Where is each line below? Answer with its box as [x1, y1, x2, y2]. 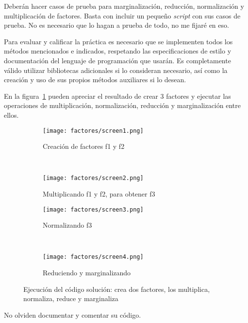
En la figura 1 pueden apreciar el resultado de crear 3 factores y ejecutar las [4, 90, 231, 101]
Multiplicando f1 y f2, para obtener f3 [43, 189, 155, 199]
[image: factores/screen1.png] [43, 127, 144, 134]
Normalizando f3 [43, 220, 92, 230]
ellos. [4, 109, 19, 120]
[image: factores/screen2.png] [43, 175, 144, 182]
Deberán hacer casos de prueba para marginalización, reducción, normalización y [4, 1, 244, 11]
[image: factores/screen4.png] [43, 253, 144, 261]
